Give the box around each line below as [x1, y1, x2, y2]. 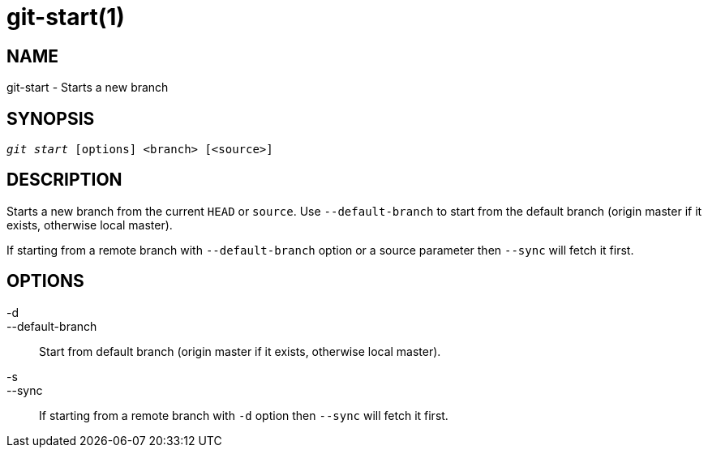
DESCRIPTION [6, 169, 122, 191]
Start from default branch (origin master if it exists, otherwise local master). [39, 344, 441, 358]
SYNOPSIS [6, 108, 95, 129]
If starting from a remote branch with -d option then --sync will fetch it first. [39, 408, 448, 422]
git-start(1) [6, 3, 125, 31]
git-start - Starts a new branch [6, 80, 169, 95]
